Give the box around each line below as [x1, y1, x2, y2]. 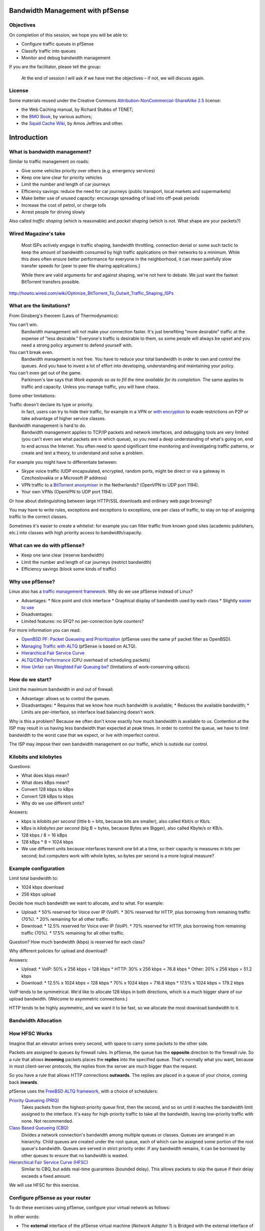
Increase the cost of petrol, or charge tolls [21, 202, 106, 208]
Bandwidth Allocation [9, 1017, 62, 1024]
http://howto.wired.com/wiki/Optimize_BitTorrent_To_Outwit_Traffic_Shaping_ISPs [9, 290, 174, 296]
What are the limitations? [9, 302, 71, 309]
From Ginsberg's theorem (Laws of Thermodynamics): [9, 313, 119, 319]
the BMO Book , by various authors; [21, 113, 92, 119]
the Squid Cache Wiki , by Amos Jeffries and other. [21, 121, 124, 127]
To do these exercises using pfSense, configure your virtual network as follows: [9, 1204, 170, 1211]
